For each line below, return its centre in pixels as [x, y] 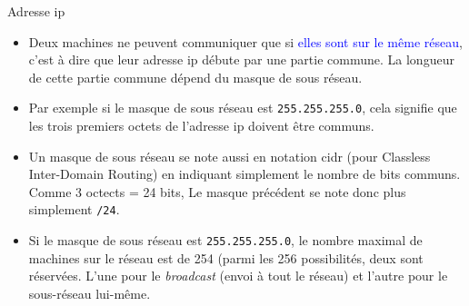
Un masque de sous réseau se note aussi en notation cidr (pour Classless [230, 156]
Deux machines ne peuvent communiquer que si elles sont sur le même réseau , [245, 41]
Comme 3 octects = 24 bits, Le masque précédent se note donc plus [217, 191]
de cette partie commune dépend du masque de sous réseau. [195, 77]
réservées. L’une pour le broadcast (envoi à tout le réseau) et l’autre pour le [238, 276]
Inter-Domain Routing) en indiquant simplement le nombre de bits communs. [244, 174]
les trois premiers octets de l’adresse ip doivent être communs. [201, 126]
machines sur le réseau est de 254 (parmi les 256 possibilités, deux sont [226, 257]
